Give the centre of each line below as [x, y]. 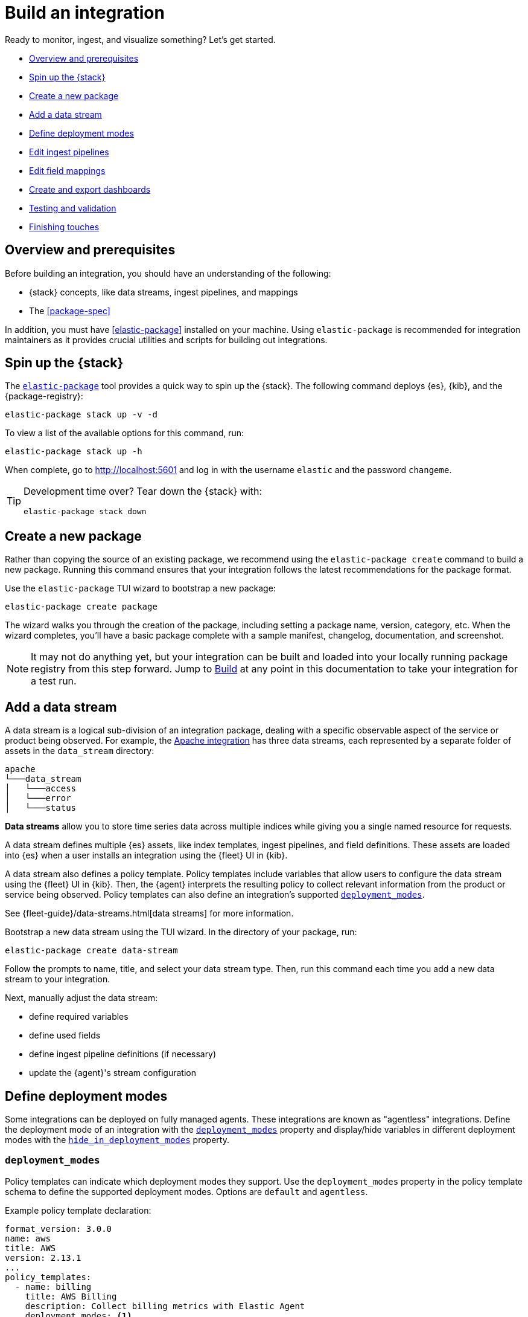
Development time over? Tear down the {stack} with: [143, 491]
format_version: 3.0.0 [59, 1228]
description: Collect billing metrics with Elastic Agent [165, 1306]
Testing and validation [73, 208]
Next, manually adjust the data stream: [81, 998]
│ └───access [41, 789]
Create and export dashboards [90, 189]
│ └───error [38, 798]
